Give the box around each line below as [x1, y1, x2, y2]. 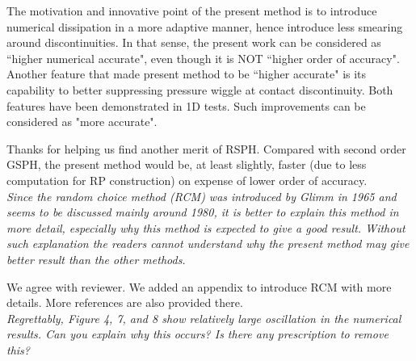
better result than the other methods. [6, 250, 186, 267]
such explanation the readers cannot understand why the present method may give [6, 235, 410, 252]
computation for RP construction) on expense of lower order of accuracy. [6, 171, 368, 188]
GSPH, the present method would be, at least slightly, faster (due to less [6, 156, 367, 173]
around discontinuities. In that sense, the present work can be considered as [6, 34, 381, 51]
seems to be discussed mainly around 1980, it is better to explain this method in [6, 204, 399, 220]
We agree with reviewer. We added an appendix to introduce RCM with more [6, 278, 392, 295]
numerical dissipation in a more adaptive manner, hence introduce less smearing [6, 18, 403, 35]
